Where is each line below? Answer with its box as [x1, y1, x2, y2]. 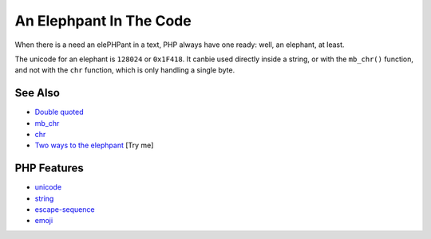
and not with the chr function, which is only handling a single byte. [14, 65, 235, 75]
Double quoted [34, 108, 84, 117]
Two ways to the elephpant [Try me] [34, 140, 154, 151]
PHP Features [14, 162, 84, 175]
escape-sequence [34, 205, 95, 214]
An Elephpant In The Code [14, 12, 192, 29]
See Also [14, 86, 60, 100]
